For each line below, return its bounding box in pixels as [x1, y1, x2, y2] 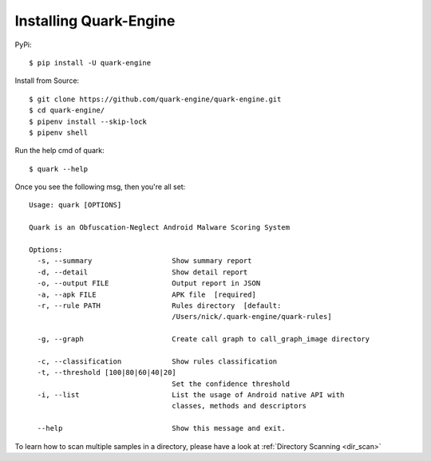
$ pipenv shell [29, 128, 89, 137]
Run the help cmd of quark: [14, 146, 105, 156]
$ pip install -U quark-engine [29, 58, 152, 67]
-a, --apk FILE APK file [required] [37, 290, 257, 299]
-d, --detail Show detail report [37, 267, 248, 277]
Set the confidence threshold [172, 379, 291, 388]
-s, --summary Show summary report [37, 256, 252, 266]
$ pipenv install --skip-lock [29, 116, 148, 126]
